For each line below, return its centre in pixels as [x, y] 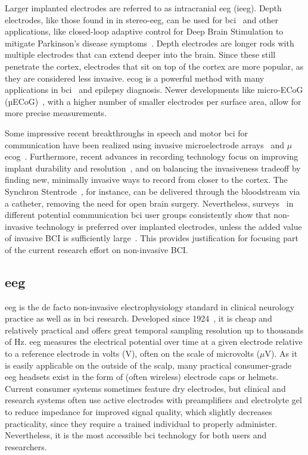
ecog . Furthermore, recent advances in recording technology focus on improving [152, 156]
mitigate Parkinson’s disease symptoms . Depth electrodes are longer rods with [150, 43]
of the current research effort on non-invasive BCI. [97, 249]
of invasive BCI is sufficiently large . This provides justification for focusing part [152, 238]
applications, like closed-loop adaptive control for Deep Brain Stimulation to [144, 31]
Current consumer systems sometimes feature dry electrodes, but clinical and [145, 388]
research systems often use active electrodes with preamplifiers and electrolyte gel [153, 400]
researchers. [26, 446]
